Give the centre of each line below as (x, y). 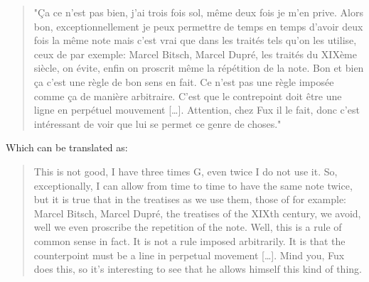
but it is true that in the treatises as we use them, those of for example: (190, 199)
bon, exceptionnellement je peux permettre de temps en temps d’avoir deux (198, 26)
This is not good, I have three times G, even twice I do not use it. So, (186, 171)
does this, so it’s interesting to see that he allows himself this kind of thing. (198, 269)
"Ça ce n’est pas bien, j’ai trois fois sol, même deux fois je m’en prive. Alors (198, 12)
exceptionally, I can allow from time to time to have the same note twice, (193, 185)
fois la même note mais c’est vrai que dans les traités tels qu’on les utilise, (195, 40)
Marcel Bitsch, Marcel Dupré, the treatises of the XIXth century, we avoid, (197, 213)
